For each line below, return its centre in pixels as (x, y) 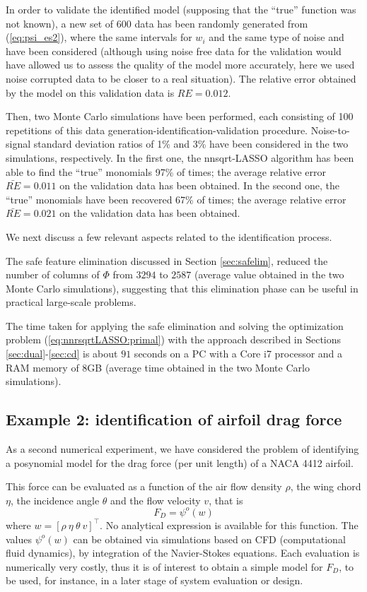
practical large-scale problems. (71, 302)
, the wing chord (326, 486)
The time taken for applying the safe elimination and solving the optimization (175, 325)
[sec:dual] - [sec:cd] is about (62, 354)
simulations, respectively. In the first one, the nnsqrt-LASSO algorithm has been (180, 157)
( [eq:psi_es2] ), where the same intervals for (99, 37)
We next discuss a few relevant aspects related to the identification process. (169, 236)
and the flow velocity (156, 500)
